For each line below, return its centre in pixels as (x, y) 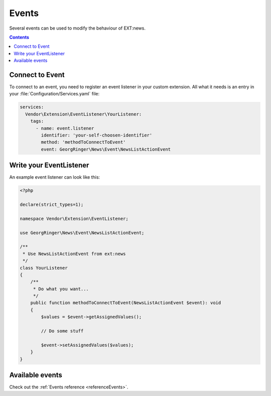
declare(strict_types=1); (52, 205)
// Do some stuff (62, 331)
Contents (19, 37)
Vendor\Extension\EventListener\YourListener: (84, 114)
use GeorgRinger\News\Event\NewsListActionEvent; (82, 233)
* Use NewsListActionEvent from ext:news (74, 254)
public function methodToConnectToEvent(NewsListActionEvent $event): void (126, 303)
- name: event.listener (65, 128)
